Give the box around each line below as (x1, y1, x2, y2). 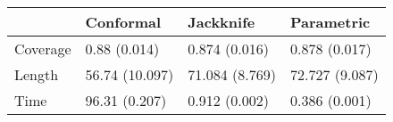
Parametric (289, 12, 371, 32)
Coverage (14, 38, 71, 59)
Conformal (85, 12, 162, 32)
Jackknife (188, 12, 255, 32)
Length (14, 64, 59, 85)
